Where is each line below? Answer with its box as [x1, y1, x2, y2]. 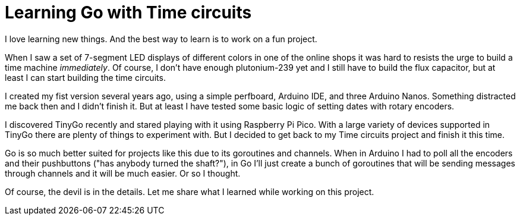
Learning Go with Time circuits [5, 2, 252, 23]
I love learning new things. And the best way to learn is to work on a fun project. [5, 33, 317, 44]
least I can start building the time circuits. [5, 72, 166, 83]
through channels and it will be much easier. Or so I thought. [5, 168, 241, 178]
